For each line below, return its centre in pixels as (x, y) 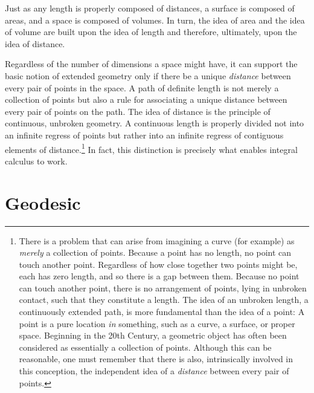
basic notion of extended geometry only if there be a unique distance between (148, 75)
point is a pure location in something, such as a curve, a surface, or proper (157, 323)
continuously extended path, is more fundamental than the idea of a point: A (162, 312)
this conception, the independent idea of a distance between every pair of (154, 371)
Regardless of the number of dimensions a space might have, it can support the (151, 64)
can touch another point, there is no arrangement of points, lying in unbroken (163, 287)
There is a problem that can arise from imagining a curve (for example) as (157, 240)
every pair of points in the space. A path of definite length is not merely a (142, 87)
